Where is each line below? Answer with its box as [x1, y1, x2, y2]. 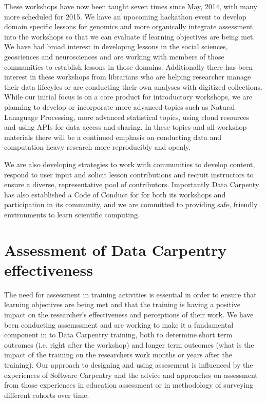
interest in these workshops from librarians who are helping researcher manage [4, 71, 251, 82]
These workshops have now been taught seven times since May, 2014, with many [4, 1, 257, 11]
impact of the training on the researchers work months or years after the [4, 349, 232, 360]
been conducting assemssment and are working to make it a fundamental [4, 319, 234, 330]
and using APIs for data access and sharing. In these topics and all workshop [4, 122, 247, 132]
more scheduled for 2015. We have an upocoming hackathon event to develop [4, 11, 246, 22]
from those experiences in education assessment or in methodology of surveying [4, 379, 254, 390]
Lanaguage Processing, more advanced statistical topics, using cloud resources [4, 111, 250, 122]
